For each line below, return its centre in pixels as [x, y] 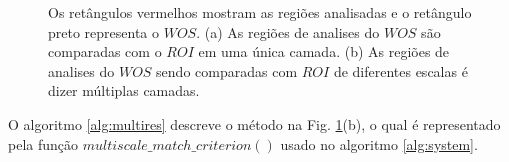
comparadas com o [105, 51]
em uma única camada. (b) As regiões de [324, 51]
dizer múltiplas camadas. [124, 90]
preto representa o [104, 31]
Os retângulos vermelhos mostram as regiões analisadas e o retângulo [260, 12]
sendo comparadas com [227, 70]
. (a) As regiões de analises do [288, 31]
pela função [43, 143]
